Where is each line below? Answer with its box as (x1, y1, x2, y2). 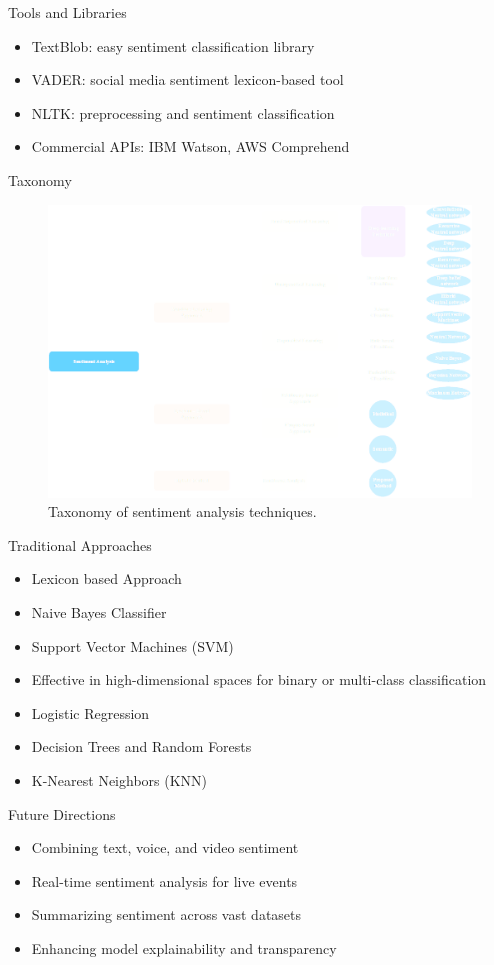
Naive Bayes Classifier (31, 601, 167, 622)
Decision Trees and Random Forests (31, 736, 252, 757)
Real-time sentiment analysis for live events (31, 870, 298, 891)
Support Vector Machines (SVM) (31, 635, 234, 656)
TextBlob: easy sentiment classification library (31, 35, 315, 56)
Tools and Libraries (8, 2, 127, 22)
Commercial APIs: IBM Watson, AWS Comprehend (31, 136, 350, 157)
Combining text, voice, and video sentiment (31, 837, 299, 858)
